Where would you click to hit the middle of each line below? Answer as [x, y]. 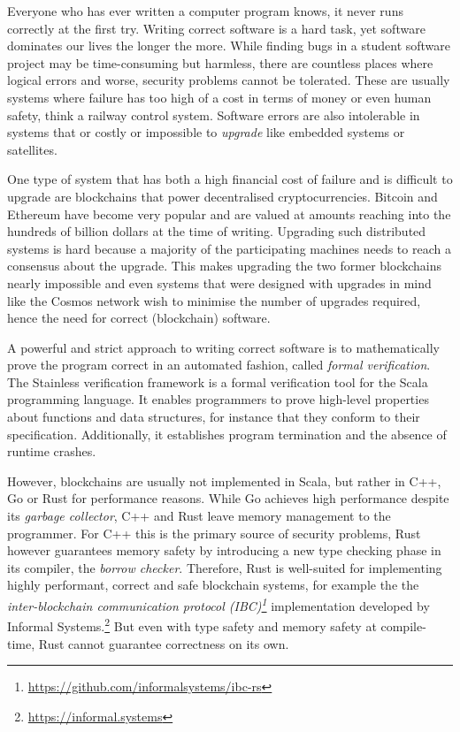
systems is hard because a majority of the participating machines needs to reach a [229, 248]
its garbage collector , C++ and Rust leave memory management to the [199, 516]
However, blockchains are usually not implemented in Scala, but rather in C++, [224, 480]
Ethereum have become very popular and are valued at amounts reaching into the [229, 213]
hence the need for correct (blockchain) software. [139, 318]
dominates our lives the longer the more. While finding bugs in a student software [229, 46]
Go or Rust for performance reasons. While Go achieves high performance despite [228, 498]
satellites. [32, 149]
